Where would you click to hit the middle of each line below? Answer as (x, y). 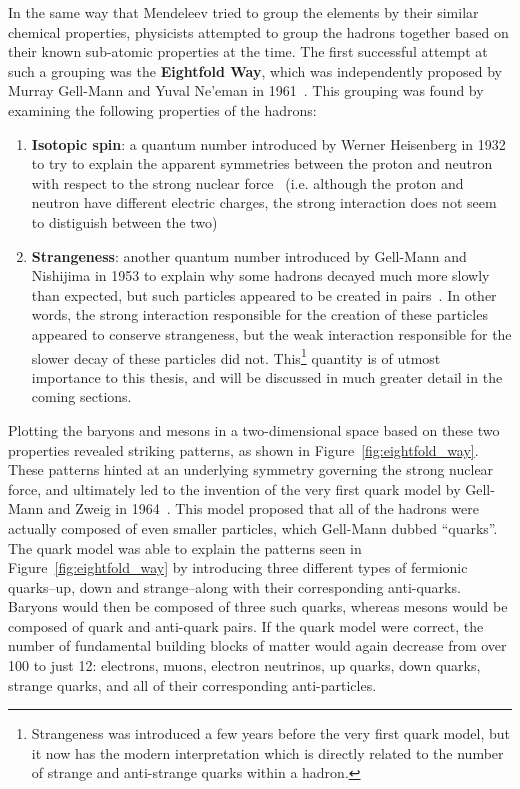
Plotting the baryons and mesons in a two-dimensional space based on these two (254, 429)
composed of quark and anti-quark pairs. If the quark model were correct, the (246, 625)
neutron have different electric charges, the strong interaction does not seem (264, 202)
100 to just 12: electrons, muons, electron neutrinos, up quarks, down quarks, (244, 665)
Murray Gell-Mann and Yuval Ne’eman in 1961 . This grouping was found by (246, 90)
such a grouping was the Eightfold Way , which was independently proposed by (255, 70)
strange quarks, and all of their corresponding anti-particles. (192, 684)
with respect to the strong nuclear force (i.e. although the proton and (247, 182)
